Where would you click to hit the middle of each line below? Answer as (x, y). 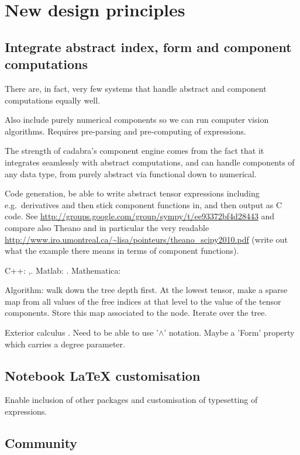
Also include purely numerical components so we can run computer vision (137, 120)
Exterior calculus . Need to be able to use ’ (82, 332)
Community (41, 443)
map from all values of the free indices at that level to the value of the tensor (143, 301)
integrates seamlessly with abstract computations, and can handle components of (150, 162)
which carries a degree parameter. (65, 344)
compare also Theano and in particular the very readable (107, 227)
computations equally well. (53, 100)
